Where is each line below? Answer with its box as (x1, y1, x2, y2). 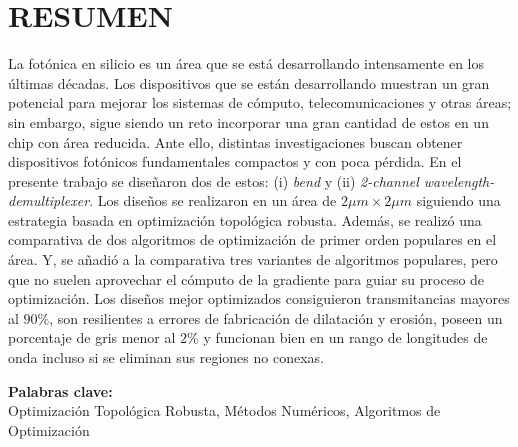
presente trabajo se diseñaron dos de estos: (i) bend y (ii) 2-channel (8, 170, 419, 191)
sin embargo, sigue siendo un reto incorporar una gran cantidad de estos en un (8, 111, 489, 132)
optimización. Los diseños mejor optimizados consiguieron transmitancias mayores (8, 288, 510, 309)
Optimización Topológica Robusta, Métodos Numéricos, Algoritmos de (8, 400, 441, 421)
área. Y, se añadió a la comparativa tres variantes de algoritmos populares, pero (8, 249, 498, 270)
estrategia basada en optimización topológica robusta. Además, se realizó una (8, 209, 482, 230)
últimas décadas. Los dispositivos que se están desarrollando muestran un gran (8, 72, 490, 93)
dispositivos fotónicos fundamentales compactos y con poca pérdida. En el (8, 151, 462, 172)
